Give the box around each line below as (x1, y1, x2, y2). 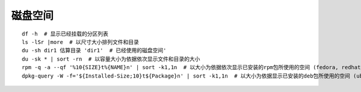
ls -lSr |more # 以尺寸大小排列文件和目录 (22, 38, 140, 45)
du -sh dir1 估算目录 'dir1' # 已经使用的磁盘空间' (22, 47, 167, 54)
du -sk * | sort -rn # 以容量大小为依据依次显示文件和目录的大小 (22, 55, 200, 63)
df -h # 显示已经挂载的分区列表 (22, 30, 108, 37)
